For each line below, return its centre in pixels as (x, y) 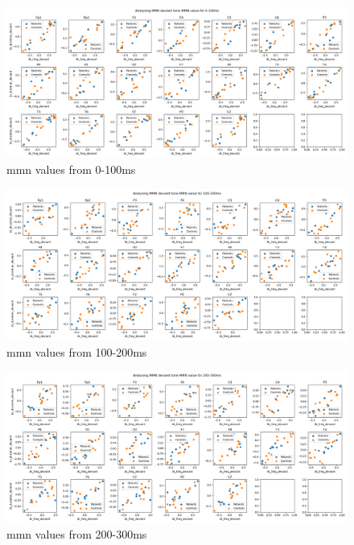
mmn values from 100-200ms (77, 351)
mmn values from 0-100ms (71, 169)
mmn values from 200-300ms (77, 534)
